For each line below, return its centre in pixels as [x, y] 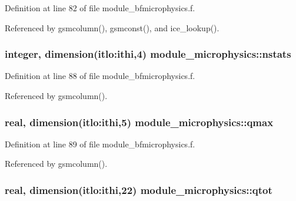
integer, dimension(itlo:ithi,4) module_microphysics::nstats [148, 54]
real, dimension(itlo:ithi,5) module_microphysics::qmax [139, 122]
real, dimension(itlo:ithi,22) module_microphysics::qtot [139, 190]
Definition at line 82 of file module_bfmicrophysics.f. [100, 8]
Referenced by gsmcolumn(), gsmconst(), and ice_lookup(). [112, 27]
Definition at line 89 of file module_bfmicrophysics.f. [100, 144]
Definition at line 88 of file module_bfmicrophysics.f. [100, 76]
